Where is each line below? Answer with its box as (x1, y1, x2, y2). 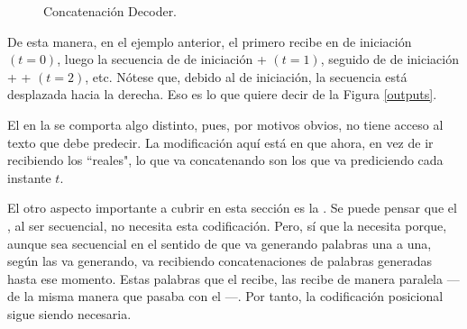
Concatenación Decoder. (43, 2, 178, 20)
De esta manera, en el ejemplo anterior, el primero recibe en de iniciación (7, 32, 412, 50)
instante (7, 168, 51, 187)
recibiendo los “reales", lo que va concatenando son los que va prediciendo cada (7, 151, 444, 169)
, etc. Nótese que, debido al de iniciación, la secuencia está (85, 67, 407, 86)
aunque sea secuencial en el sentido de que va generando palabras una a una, (7, 233, 432, 252)
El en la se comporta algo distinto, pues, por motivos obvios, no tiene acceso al (7, 114, 444, 133)
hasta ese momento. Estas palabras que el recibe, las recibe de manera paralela (7, 269, 444, 288)
